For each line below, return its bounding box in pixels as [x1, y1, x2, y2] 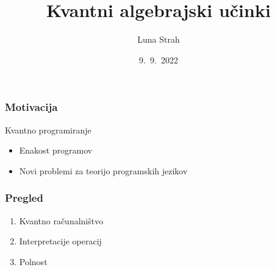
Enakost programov [19, 144, 93, 157]
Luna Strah [137, 33, 180, 46]
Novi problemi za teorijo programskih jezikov [19, 164, 188, 177]
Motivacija [5, 99, 58, 115]
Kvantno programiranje [5, 123, 91, 136]
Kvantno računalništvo [19, 214, 104, 227]
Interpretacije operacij [19, 235, 102, 247]
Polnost [19, 255, 48, 268]
